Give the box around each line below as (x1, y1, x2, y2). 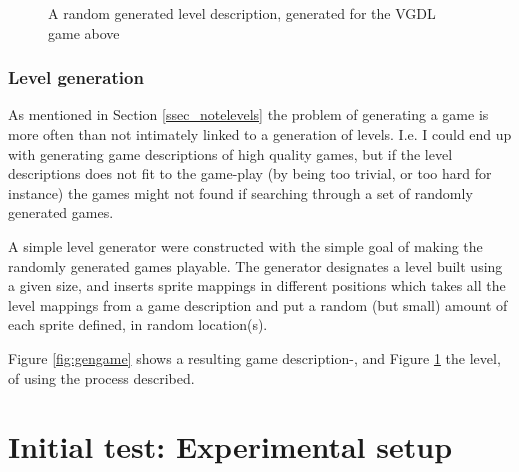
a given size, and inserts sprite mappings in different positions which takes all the (8, 275, 506, 296)
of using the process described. (8, 367, 195, 388)
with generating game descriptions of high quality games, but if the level (8, 143, 453, 164)
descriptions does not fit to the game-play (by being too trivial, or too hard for (8, 163, 492, 184)
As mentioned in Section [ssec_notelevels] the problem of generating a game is (8, 104, 489, 125)
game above (48, 22, 120, 43)
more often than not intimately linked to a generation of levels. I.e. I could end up (8, 124, 512, 144)
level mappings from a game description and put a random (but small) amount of (8, 294, 508, 315)
